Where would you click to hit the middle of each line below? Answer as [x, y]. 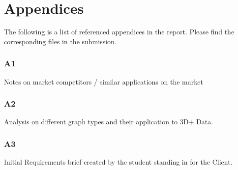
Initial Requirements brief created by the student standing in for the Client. [118, 162]
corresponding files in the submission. [60, 41]
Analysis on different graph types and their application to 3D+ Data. [109, 122]
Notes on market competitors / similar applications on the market [104, 81]
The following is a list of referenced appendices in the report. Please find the [119, 32]
